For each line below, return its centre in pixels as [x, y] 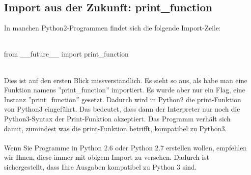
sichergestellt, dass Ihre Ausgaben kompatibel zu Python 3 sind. [100, 166]
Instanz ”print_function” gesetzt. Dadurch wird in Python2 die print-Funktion [123, 99]
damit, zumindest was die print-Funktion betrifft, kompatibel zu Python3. [115, 128]
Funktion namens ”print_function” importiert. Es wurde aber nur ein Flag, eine [125, 90]
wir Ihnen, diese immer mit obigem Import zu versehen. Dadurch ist [107, 157]
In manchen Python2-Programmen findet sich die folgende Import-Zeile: [112, 28]
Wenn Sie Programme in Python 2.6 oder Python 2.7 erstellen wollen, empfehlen [125, 147]
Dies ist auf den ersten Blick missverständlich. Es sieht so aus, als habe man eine [126, 80]
